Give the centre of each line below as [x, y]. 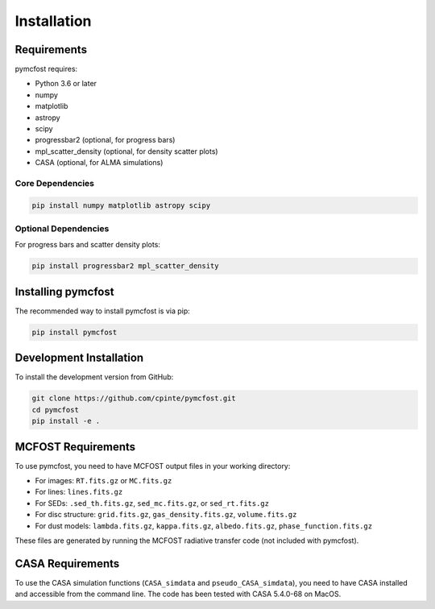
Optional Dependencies [62, 229]
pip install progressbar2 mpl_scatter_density [125, 266]
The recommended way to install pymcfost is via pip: [103, 311]
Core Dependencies [55, 183]
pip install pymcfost [75, 332]
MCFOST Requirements [75, 447]
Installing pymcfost [64, 291]
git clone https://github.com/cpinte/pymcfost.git [134, 398]
